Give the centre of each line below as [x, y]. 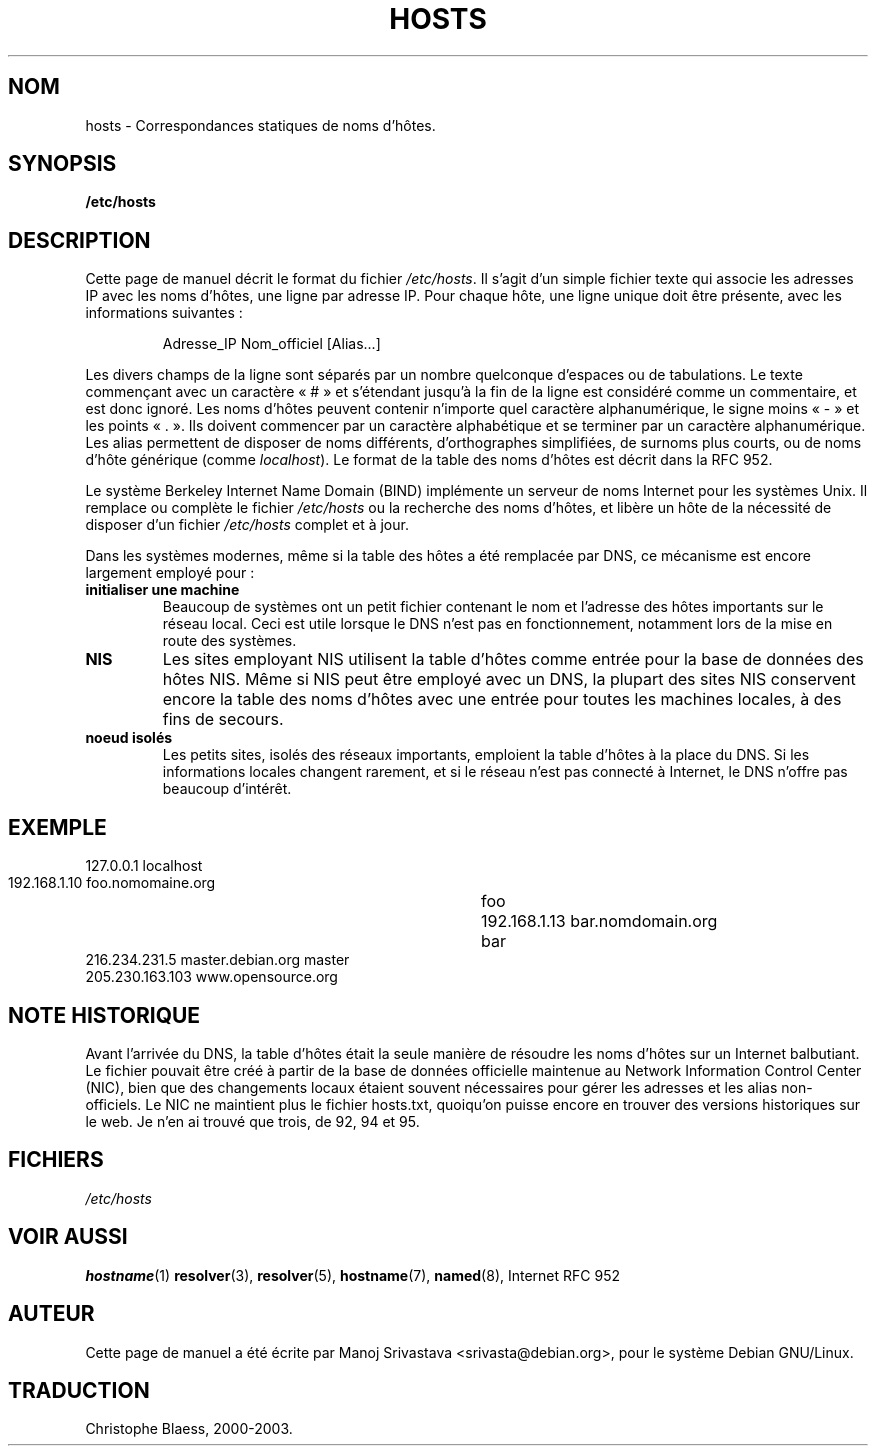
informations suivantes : [164, 313]
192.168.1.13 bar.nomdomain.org [599, 921]
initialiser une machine [162, 590]
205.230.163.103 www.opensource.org [211, 977]
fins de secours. [223, 719]
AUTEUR [51, 1314]
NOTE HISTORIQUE [104, 1015]
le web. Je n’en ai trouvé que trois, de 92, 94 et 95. [252, 1121]
